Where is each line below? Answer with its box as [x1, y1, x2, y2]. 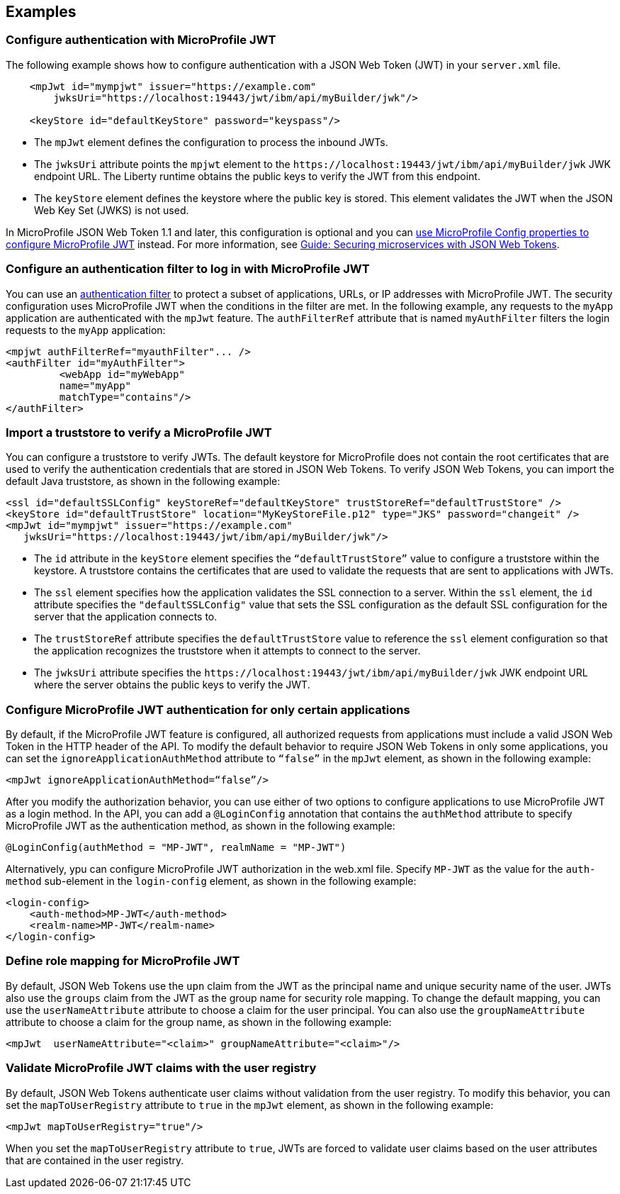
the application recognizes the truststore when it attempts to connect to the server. [34, 645, 421, 657]
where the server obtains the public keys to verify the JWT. [34, 679, 310, 691]
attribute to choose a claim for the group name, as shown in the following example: [6, 1015, 392, 1028]
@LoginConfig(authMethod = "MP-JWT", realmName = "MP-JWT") [6, 842, 346, 854]
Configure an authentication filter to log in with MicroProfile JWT [6, 262, 370, 277]
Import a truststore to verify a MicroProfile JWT [6, 425, 272, 440]
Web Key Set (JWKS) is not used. [34, 203, 189, 216]
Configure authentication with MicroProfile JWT [6, 33, 276, 48]
